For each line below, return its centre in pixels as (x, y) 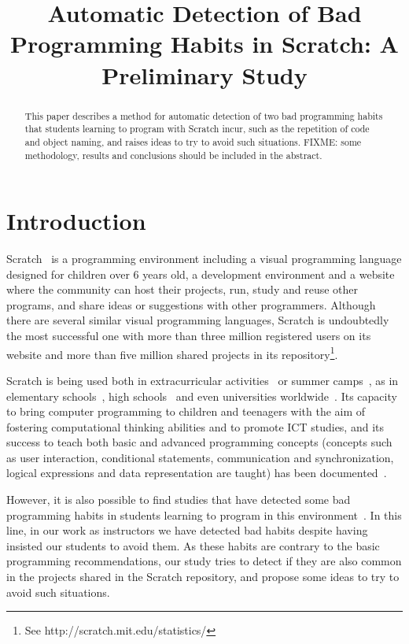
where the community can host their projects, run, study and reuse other (182, 289)
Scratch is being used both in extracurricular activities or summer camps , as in (203, 380)
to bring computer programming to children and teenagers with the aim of (186, 411)
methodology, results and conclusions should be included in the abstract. (173, 155)
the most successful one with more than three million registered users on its (189, 336)
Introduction (76, 221)
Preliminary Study (204, 74)
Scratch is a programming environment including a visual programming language (204, 259)
